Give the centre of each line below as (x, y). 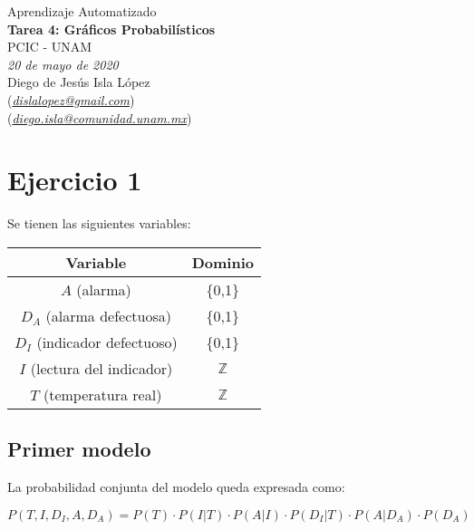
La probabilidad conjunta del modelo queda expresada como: (176, 487)
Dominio (222, 262)
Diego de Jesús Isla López (79, 82)
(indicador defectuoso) (107, 342)
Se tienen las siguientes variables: (99, 223)
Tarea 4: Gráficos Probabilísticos (111, 29)
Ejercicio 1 (75, 180)
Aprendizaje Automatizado (82, 11)
